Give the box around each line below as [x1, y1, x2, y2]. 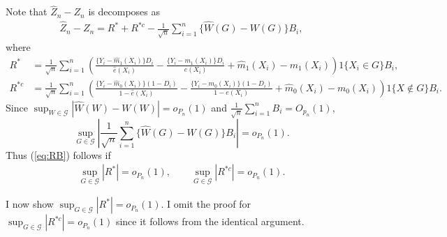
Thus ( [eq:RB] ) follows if [6, 147, 111, 162]
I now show [6, 197, 54, 211]
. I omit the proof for [161, 197, 251, 211]
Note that [6, 4, 47, 19]
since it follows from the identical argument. [115, 214, 305, 229]
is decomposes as [88, 4, 160, 19]
